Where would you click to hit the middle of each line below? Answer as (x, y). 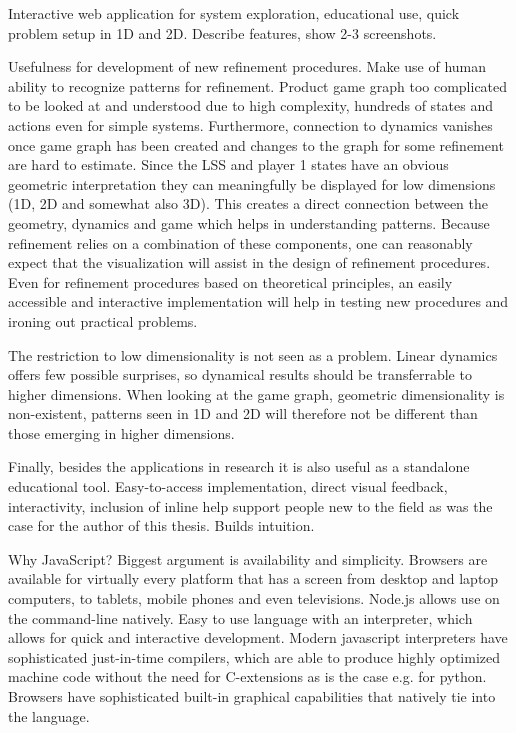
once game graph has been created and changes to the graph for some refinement (256, 144)
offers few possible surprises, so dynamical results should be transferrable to (240, 374)
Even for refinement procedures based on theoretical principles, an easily (230, 281)
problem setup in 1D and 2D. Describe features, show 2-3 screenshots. (222, 32)
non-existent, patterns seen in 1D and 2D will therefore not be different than (243, 413)
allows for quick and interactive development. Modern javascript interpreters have (258, 637)
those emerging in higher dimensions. (121, 432)
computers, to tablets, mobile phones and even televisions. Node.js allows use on (254, 598)
